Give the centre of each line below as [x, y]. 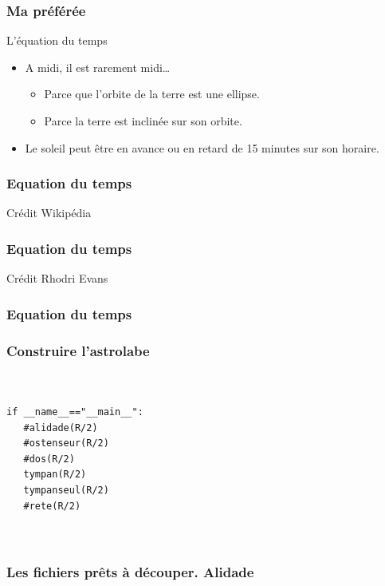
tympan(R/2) [55, 475]
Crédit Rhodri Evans [57, 278]
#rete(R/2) [52, 506]
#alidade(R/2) [61, 428]
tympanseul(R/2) [66, 491]
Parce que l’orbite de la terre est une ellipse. [152, 94]
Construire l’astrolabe [78, 350]
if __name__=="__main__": [75, 412]
